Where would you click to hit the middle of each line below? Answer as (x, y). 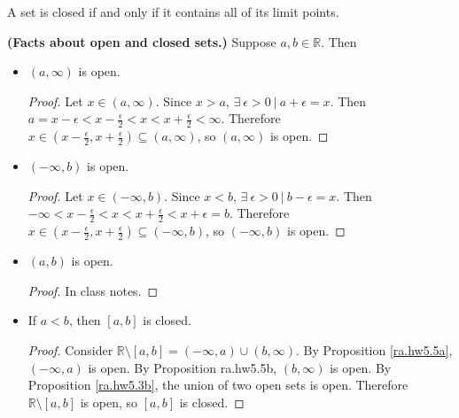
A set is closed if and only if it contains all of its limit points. (173, 12)
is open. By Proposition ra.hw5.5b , (183, 367)
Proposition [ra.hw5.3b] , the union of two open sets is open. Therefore (218, 385)
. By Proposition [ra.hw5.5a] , (374, 350)
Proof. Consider (70, 350)
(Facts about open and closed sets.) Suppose (142, 41)
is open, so (109, 402)
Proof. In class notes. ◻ (93, 290)
